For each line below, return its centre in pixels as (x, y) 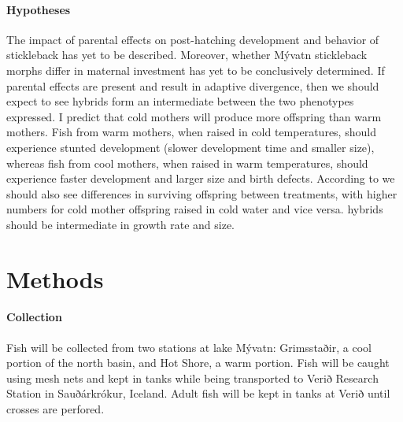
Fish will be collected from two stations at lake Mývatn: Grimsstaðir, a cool (189, 347)
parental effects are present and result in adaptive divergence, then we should (193, 85)
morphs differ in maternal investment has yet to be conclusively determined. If (196, 70)
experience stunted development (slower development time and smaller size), (190, 147)
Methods (55, 278)
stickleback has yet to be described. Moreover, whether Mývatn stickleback (187, 55)
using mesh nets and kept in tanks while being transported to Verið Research (192, 378)
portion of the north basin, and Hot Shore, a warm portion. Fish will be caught (198, 363)
